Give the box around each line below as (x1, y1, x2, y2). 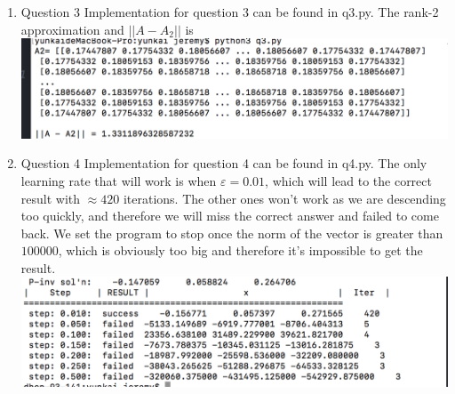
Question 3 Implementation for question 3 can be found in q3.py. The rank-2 (20, 3, 439, 20)
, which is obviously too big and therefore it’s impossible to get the (58, 241, 423, 260)
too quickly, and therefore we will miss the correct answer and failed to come (20, 206, 439, 225)
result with (20, 189, 81, 207)
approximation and (20, 20, 124, 38)
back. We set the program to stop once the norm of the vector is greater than (20, 223, 443, 242)
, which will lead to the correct (265, 171, 432, 189)
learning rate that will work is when (20, 171, 217, 189)
